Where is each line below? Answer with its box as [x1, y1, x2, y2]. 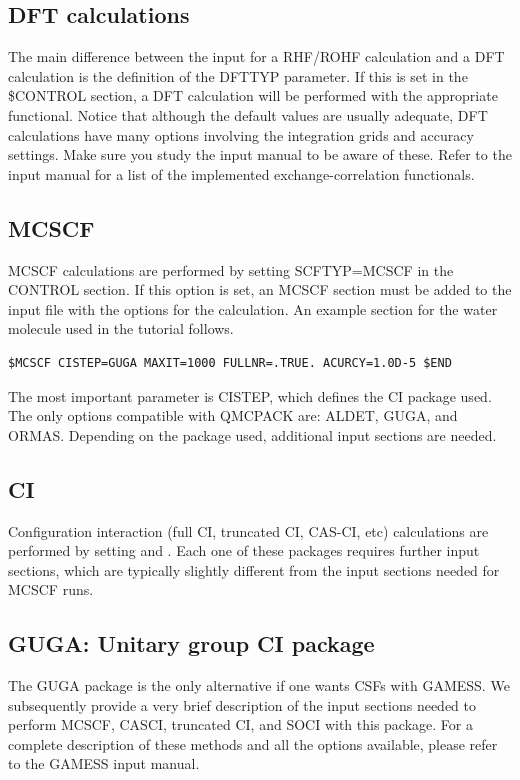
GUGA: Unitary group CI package [8, 628, 375, 659]
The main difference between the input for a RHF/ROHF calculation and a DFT [8, 46, 505, 67]
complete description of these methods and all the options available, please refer [8, 733, 498, 754]
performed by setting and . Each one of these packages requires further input [8, 540, 480, 561]
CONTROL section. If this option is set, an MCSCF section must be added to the [8, 279, 512, 300]
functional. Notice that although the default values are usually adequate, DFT [8, 104, 488, 125]
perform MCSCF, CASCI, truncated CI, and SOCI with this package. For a [8, 714, 473, 735]
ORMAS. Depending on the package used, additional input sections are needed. [8, 424, 497, 445]
